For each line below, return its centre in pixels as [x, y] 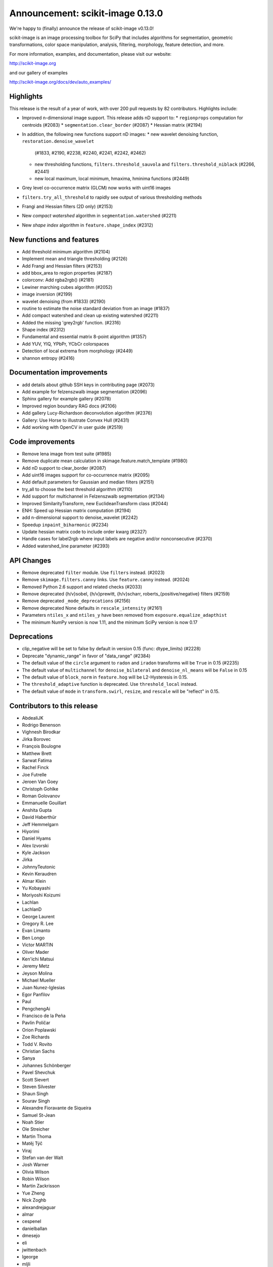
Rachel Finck [35, 767]
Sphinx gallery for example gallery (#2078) [66, 399]
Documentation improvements [58, 372]
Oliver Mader [35, 952]
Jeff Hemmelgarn [40, 824]
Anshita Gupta [37, 810]
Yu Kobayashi [36, 888]
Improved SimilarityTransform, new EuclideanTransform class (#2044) [95, 503]
